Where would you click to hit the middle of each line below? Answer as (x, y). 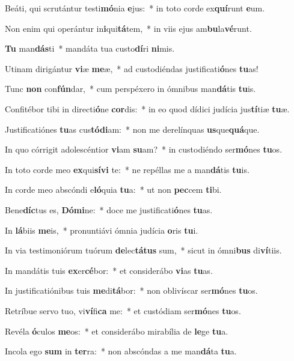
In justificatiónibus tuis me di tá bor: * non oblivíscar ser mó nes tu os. (131, 290)
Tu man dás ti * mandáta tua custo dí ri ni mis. (90, 48)
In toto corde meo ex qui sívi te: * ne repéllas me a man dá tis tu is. (127, 169)
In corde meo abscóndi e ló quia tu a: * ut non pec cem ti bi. (113, 190)
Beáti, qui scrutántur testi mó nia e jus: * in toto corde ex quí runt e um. (135, 8)
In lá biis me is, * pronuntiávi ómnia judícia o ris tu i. (102, 230)
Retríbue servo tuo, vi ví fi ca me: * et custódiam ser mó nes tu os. (123, 310)
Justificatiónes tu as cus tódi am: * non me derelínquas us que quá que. (132, 129)
